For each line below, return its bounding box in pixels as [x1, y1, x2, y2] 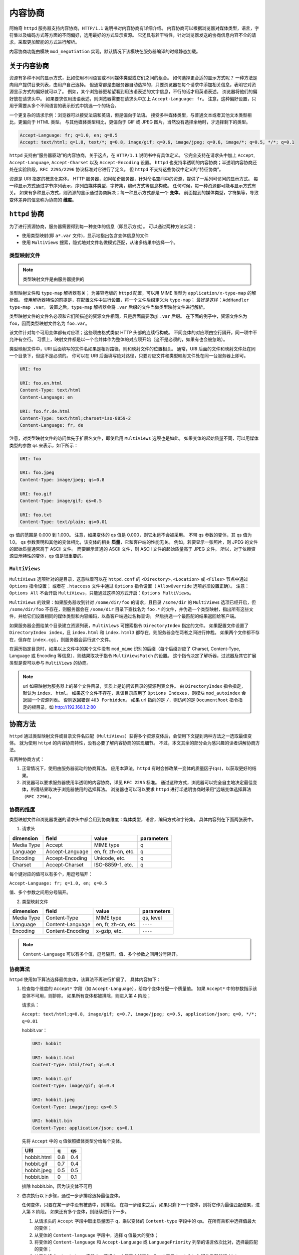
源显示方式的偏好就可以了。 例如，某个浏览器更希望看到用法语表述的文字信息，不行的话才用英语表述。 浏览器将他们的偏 [9, 88, 257, 95]
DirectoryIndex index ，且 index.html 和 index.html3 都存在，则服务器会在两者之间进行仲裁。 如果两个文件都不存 [9, 630, 260, 636]
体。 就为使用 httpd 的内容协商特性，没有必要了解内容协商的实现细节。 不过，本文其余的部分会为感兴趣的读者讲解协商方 [9, 740, 260, 746]
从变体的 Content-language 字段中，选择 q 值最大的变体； [34, 1232, 159, 1238]
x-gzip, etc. [96, 928, 123, 935]
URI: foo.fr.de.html [20, 408, 70, 414]
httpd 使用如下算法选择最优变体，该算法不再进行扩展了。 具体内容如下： [9, 976, 161, 982]
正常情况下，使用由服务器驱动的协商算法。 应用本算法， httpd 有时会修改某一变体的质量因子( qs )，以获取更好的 [22, 766, 252, 772]
